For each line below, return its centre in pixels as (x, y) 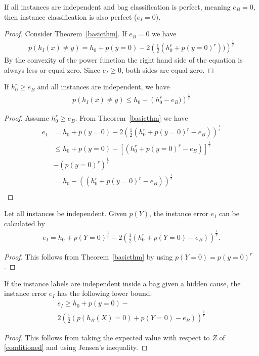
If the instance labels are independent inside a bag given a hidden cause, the (122, 283)
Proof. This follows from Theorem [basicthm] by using (89, 256)
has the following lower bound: (105, 293)
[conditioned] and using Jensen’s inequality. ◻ (76, 347)
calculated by (25, 223)
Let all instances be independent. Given (66, 213)
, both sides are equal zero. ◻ (168, 69)
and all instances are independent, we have (103, 87)
